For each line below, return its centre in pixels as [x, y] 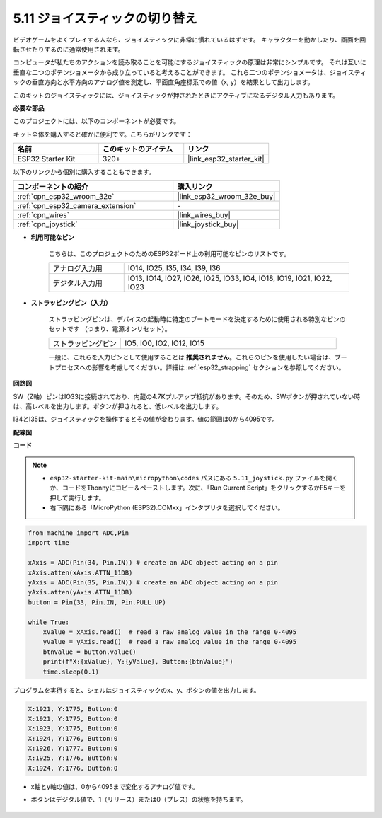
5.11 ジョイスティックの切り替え [105, 18]
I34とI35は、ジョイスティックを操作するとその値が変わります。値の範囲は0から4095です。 [146, 419]
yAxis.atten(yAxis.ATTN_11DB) [80, 592]
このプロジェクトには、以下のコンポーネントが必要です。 [97, 121]
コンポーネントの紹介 [53, 187]
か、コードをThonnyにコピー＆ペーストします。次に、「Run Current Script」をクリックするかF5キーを [198, 488]
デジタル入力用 [77, 283]
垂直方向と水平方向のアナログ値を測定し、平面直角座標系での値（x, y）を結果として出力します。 [173, 82]
